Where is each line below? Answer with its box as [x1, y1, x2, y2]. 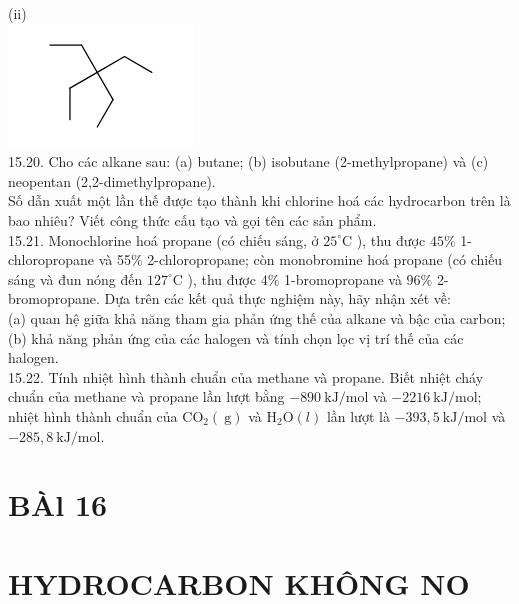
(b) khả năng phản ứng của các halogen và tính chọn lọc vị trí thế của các [8, 327, 464, 348]
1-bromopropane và [283, 268, 402, 289]
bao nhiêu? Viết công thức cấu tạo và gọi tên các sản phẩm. [8, 209, 377, 230]
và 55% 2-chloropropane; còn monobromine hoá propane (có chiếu [98, 249, 503, 270]
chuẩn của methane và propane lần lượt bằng [8, 386, 285, 407]
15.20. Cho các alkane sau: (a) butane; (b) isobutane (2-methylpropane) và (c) [8, 151, 489, 172]
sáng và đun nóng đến [8, 268, 143, 289]
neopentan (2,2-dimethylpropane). [8, 170, 216, 191]
